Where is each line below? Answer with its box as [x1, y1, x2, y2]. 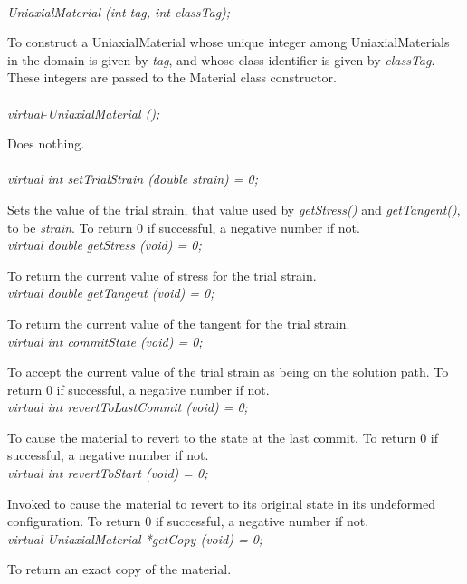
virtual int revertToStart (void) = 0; [7, 464, 208, 483]
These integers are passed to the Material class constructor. [7, 68, 337, 87]
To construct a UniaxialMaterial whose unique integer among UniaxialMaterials [7, 33, 450, 52]
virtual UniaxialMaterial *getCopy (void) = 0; [7, 529, 263, 548]
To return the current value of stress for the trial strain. [7, 265, 317, 284]
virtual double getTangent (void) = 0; [7, 283, 214, 302]
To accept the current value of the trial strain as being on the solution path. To [7, 362, 449, 381]
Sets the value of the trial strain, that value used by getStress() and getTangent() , [7, 199, 461, 218]
